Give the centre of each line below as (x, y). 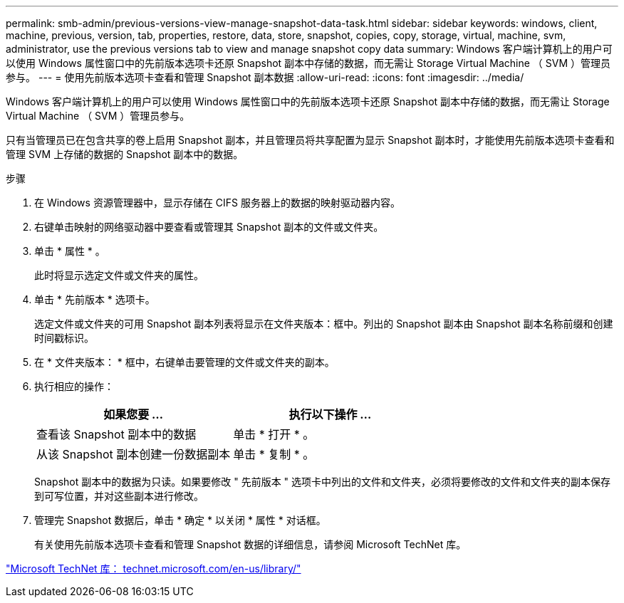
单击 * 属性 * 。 (70, 251)
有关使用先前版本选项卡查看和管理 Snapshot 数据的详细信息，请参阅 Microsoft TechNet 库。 (250, 544)
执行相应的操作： (74, 386)
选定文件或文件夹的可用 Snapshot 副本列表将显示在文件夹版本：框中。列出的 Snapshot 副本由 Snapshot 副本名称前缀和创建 (324, 324)
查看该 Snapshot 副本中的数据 (116, 434)
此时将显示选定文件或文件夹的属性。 (119, 275)
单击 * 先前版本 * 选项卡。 (95, 299)
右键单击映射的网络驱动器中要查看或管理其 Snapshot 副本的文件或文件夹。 (209, 227)
